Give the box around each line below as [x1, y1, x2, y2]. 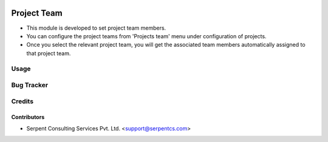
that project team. [26, 49, 71, 57]
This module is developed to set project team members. [26, 24, 166, 32]
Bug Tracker [11, 81, 49, 89]
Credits [11, 97, 33, 106]
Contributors [11, 113, 45, 121]
